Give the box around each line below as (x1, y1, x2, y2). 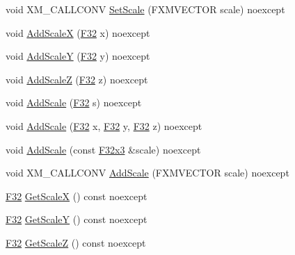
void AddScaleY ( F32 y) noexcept (6, 49, 150, 63)
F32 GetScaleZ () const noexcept (6, 235, 146, 249)
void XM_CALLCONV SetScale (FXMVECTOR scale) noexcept (6, 2, 285, 16)
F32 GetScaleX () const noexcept (6, 188, 147, 203)
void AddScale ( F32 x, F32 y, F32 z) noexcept (6, 118, 202, 133)
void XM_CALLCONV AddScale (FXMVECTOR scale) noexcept (6, 165, 289, 180)
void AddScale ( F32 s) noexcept (6, 95, 142, 110)
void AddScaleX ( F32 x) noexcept (6, 25, 150, 40)
